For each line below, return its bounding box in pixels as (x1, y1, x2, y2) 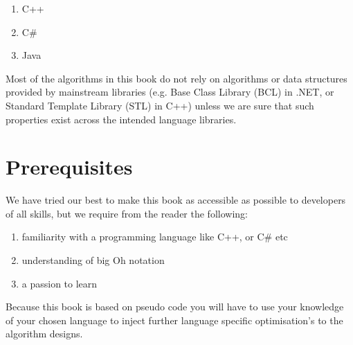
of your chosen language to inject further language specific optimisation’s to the (6, 312, 343, 327)
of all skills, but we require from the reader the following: (6, 206, 248, 220)
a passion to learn (21, 276, 98, 290)
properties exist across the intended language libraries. (6, 112, 237, 126)
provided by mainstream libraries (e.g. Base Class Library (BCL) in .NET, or (6, 85, 334, 99)
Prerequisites (6, 152, 133, 181)
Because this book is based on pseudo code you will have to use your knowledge (6, 299, 344, 314)
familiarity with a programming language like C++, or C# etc (21, 229, 288, 244)
